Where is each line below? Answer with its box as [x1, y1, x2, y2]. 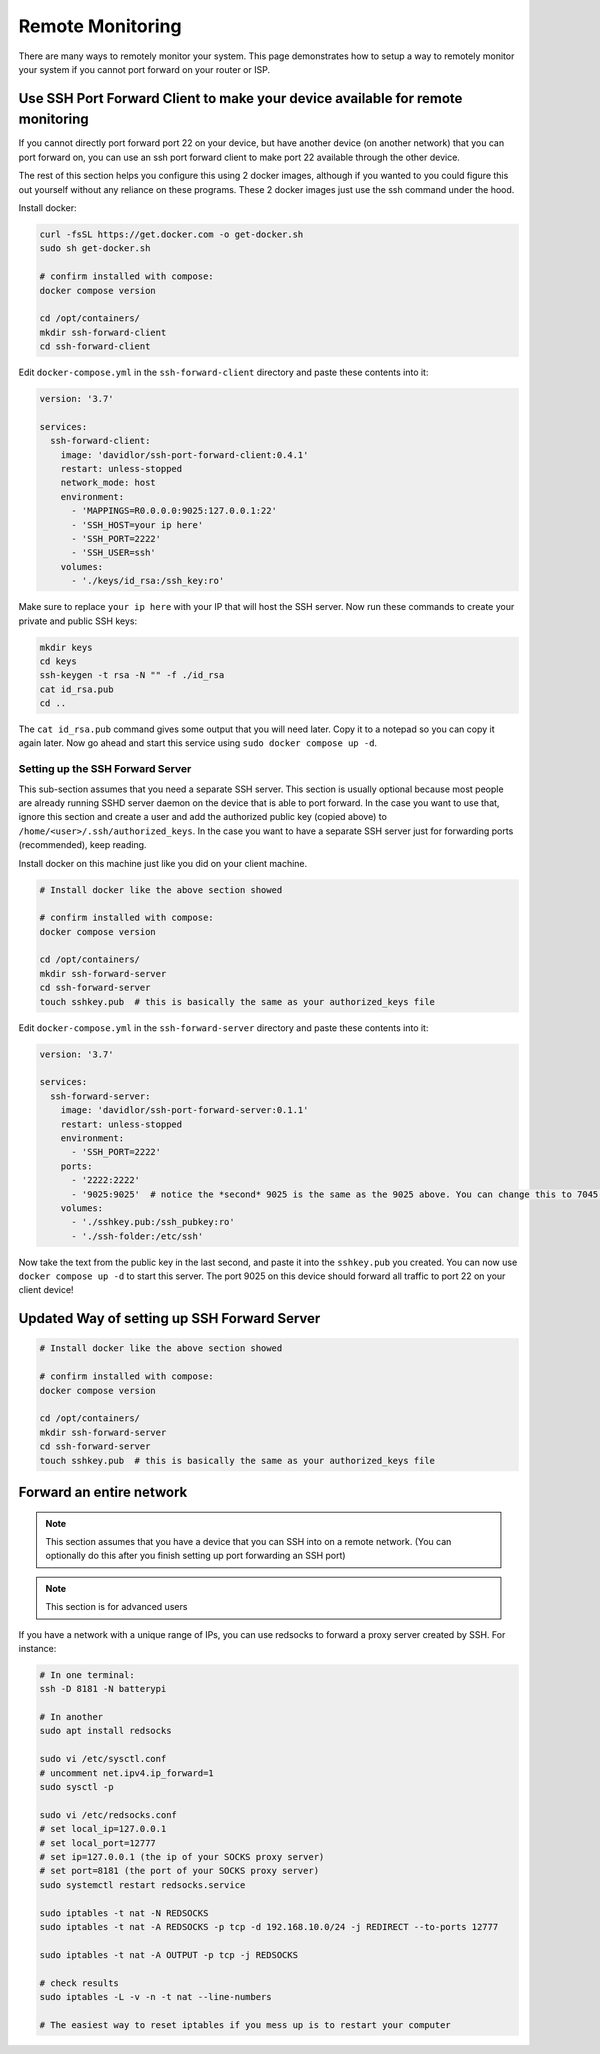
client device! [18, 1284, 74, 1296]
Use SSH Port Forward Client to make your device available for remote [18, 90, 463, 107]
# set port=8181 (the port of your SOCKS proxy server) [39, 1865, 320, 1877]
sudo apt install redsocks [39, 1725, 172, 1737]
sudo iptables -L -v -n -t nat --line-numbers [39, 1991, 272, 2002]
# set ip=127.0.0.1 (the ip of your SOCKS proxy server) [39, 1851, 325, 1862]
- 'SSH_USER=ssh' [71, 547, 157, 559]
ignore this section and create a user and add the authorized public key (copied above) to [18, 811, 387, 823]
